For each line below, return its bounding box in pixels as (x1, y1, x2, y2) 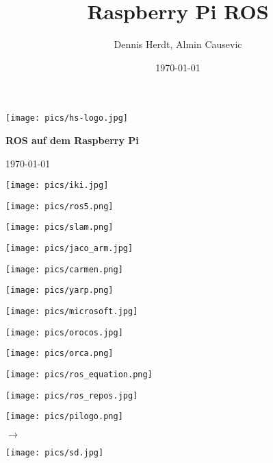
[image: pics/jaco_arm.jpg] (5, 244, 133, 254)
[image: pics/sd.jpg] (5, 448, 104, 458)
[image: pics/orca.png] (5, 348, 114, 359)
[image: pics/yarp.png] (5, 285, 114, 296)
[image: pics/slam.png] (5, 222, 114, 233)
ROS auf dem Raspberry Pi (5, 132, 139, 147)
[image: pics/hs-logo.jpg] (5, 113, 128, 123)
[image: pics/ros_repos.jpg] (5, 390, 138, 401)
